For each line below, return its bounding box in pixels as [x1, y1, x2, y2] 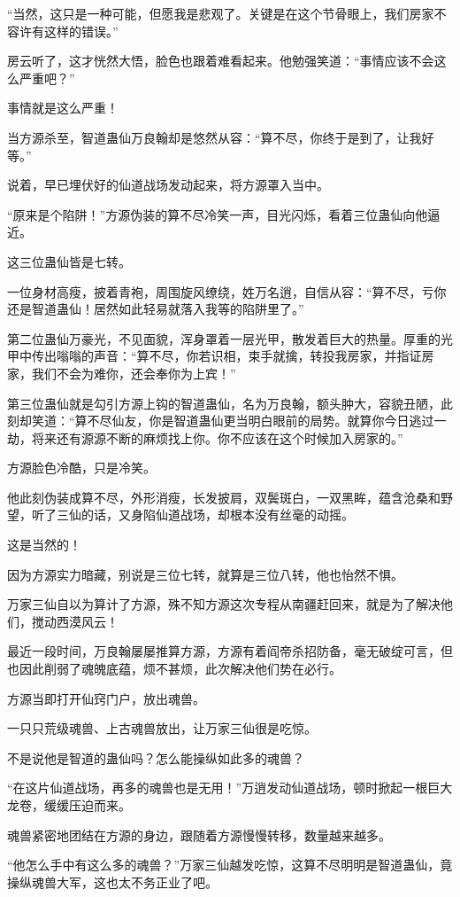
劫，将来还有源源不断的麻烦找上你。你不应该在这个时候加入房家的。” [7, 428, 403, 447]
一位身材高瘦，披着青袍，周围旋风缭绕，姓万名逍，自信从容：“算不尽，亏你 [7, 282, 447, 300]
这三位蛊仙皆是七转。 [7, 252, 131, 270]
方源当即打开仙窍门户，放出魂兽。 [7, 689, 205, 707]
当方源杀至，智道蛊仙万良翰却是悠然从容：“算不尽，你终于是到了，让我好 [7, 128, 434, 146]
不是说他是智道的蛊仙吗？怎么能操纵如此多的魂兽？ [7, 748, 304, 767]
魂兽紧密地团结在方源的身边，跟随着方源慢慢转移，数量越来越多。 [7, 825, 391, 844]
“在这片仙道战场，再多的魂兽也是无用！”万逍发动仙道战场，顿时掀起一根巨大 [7, 778, 453, 797]
